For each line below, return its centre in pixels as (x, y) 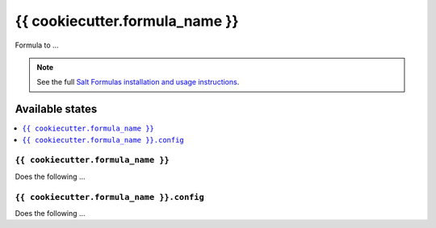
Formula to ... (37, 45)
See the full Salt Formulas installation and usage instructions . (138, 82)
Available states (56, 109)
